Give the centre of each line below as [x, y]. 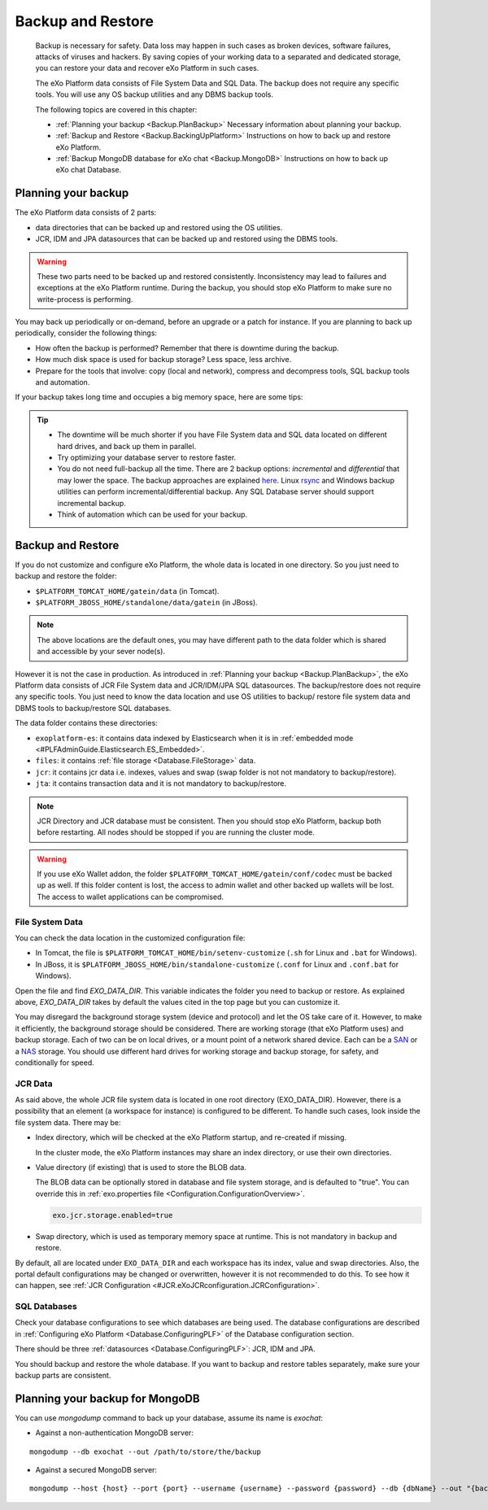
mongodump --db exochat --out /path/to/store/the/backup [146, 1451]
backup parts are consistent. [63, 1375]
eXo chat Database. [89, 170]
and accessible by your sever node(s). [101, 652]
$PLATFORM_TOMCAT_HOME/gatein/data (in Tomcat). [127, 591]
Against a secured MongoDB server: [96, 1470]
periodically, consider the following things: [86, 333]
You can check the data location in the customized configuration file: [130, 938]
